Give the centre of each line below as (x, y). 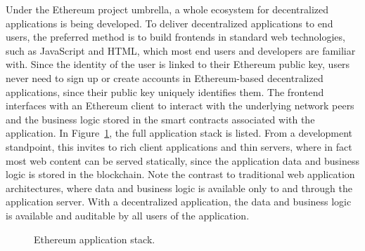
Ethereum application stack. (95, 239)
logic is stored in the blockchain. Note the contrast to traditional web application (180, 174)
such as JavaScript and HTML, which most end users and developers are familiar (181, 50)
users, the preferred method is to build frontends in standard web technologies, (175, 37)
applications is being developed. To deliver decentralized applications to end (169, 23)
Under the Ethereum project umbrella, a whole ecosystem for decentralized (167, 9)
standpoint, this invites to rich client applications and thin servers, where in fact (179, 146)
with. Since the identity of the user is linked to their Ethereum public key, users (178, 64)
